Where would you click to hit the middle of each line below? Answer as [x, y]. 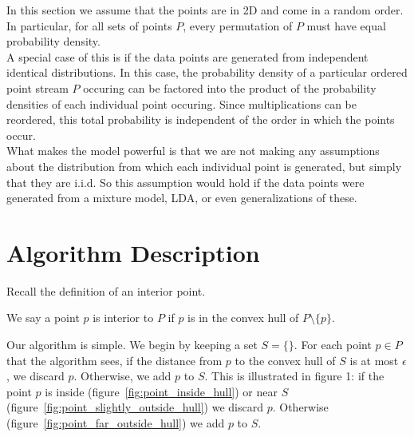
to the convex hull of [285, 360]
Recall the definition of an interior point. [106, 290]
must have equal [346, 25]
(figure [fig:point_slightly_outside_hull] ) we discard [135, 407]
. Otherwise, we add [122, 376]
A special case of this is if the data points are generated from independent [187, 56]
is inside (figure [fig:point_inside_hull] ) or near [161, 391]
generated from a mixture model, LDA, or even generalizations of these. [182, 198]
